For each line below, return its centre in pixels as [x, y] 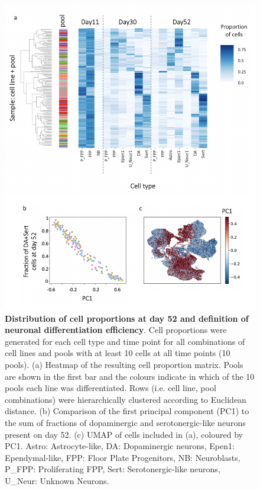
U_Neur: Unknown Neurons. [57, 480]
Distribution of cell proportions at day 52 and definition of [127, 318]
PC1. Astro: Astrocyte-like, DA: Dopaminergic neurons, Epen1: [120, 446]
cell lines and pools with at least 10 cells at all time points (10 [118, 353]
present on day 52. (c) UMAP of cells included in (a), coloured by [124, 434]
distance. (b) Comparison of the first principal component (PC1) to [127, 411]
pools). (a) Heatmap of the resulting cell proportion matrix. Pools [124, 364]
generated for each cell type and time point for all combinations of [125, 341]
